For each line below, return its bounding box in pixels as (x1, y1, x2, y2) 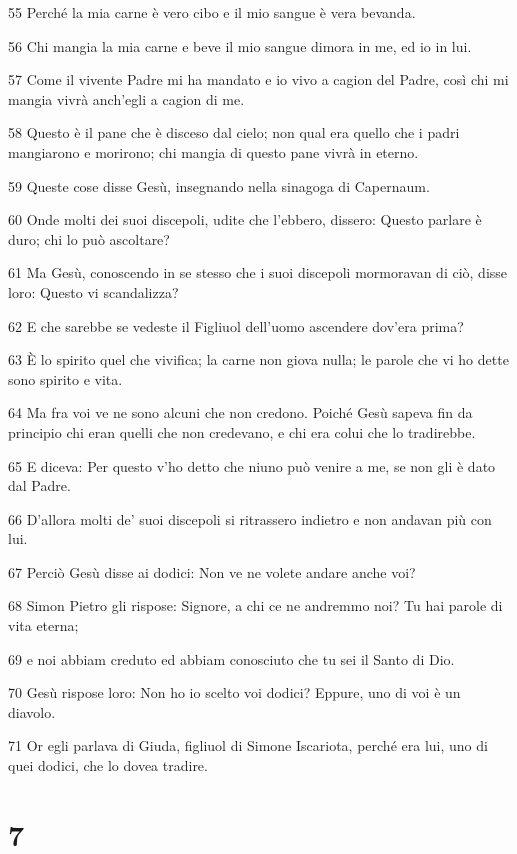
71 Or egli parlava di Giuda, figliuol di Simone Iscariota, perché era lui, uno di (8, 735, 488, 756)
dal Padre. (8, 475, 71, 496)
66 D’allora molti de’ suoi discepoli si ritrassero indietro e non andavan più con (8, 508, 492, 529)
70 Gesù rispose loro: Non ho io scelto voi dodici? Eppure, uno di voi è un (8, 682, 461, 703)
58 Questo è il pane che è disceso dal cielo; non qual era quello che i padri (8, 122, 460, 143)
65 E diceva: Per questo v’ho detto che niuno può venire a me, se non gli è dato (8, 455, 496, 476)
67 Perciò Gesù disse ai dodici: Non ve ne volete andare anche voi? (8, 561, 416, 582)
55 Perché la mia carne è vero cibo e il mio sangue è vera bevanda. (8, 2, 416, 22)
